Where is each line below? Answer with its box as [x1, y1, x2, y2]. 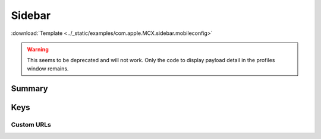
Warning [27, 46, 49, 53]
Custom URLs [11, 120, 52, 128]
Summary [11, 83, 48, 93]
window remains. [27, 65, 69, 72]
